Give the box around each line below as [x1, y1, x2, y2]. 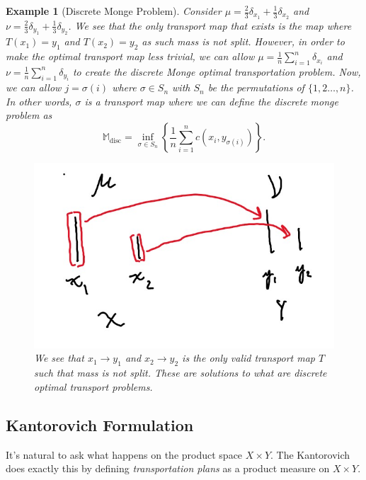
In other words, [6, 93, 72, 108]
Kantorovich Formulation [6, 413, 194, 435]
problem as [6, 108, 52, 122]
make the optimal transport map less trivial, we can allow [6, 49, 255, 64]
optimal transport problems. [34, 379, 153, 394]
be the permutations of [207, 80, 304, 95]
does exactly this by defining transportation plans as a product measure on [6, 461, 330, 476]
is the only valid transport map [182, 350, 315, 365]
